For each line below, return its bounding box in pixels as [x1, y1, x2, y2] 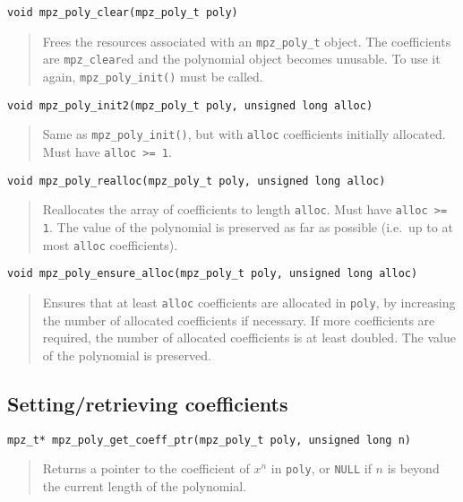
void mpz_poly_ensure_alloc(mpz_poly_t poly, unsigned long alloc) [7, 267, 418, 281]
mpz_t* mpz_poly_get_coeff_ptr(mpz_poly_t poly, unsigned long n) [7, 433, 412, 446]
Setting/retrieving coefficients [7, 389, 288, 417]
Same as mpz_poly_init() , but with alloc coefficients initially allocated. [42, 125, 446, 143]
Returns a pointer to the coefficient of [42, 459, 250, 478]
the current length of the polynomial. [42, 476, 247, 495]
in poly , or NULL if [270, 459, 372, 478]
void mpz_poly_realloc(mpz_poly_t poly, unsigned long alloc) [7, 174, 386, 187]
